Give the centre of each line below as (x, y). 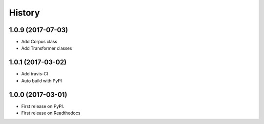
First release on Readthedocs (51, 113)
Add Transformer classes (47, 48)
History (24, 13)
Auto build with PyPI (42, 81)
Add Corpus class (39, 42)
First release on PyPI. (43, 106)
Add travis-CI (35, 74)
